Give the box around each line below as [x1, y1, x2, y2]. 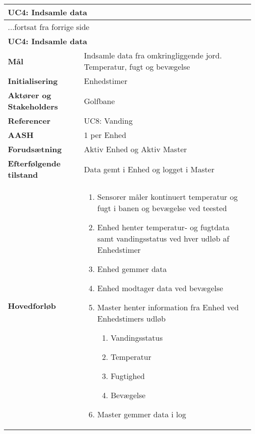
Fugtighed [110, 370, 145, 381]
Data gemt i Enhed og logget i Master [84, 163, 215, 175]
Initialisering [8, 75, 58, 86]
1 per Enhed [84, 129, 127, 140]
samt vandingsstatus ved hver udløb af [97, 233, 229, 244]
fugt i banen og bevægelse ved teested [97, 202, 227, 214]
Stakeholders [8, 101, 58, 112]
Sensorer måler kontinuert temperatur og [97, 191, 238, 202]
